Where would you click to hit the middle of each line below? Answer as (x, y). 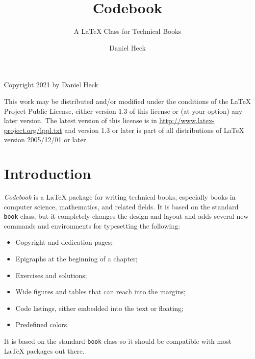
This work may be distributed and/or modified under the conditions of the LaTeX (127, 101)
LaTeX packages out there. (44, 350)
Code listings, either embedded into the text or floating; (99, 308)
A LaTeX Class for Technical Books (127, 31)
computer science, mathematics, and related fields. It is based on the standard (121, 206)
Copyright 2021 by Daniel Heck (51, 85)
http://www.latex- (187, 120)
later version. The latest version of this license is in (81, 120)
